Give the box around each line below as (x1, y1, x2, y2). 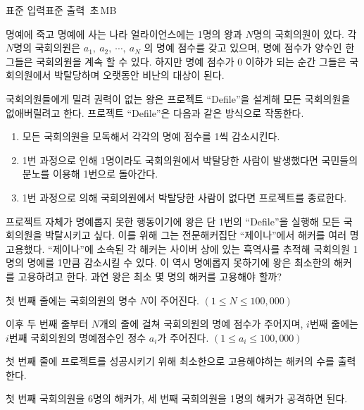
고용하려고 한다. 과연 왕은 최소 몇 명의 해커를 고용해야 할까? (18, 268, 282, 283)
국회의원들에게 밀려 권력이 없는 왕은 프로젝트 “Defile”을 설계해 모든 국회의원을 (6, 91, 351, 106)
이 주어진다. (148, 292, 199, 307)
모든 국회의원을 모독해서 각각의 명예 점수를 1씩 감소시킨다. (22, 129, 280, 144)
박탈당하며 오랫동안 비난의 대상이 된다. (54, 68, 225, 82)
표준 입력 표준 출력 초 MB (6, 3, 117, 17)
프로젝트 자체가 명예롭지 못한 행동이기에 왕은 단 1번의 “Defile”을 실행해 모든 (6, 213, 341, 228)
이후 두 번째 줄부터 (6, 316, 89, 331)
